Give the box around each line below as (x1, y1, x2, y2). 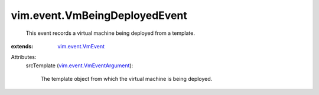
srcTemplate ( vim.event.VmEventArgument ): (25, 62, 134, 69)
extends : (11, 42, 34, 50)
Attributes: (11, 54, 37, 61)
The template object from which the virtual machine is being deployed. (40, 76, 213, 83)
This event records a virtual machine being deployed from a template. (25, 30, 195, 37)
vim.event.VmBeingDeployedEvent (11, 9, 187, 22)
